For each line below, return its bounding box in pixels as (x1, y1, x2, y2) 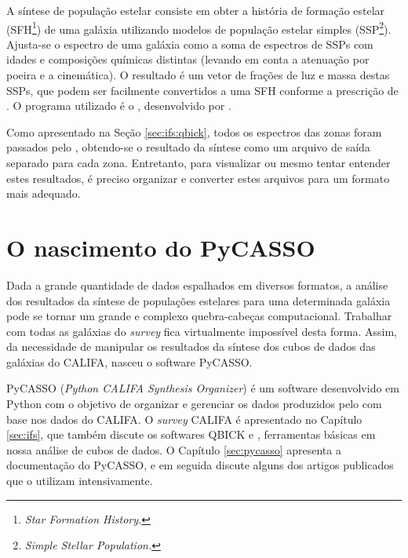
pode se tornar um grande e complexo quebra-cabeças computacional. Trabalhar (6, 308, 392, 324)
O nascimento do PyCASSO (6, 231, 315, 263)
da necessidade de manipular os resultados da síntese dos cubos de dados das (6, 338, 376, 355)
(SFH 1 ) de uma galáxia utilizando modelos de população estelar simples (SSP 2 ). (6, 18, 392, 37)
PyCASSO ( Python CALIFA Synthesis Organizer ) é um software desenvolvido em (6, 380, 399, 396)
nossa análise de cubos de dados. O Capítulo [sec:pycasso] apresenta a (6, 441, 341, 458)
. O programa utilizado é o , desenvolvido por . (6, 97, 231, 114)
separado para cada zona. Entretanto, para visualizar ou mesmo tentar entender (6, 155, 391, 170)
